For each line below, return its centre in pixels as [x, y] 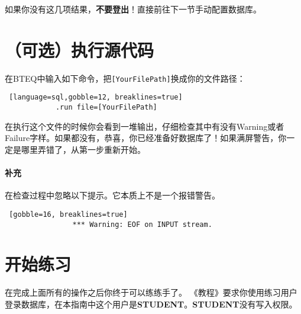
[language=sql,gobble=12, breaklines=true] [96, 97]
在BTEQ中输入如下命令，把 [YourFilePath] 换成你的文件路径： [125, 78]
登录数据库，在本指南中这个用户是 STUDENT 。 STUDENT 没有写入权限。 [151, 304]
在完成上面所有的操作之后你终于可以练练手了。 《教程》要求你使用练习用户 [151, 292]
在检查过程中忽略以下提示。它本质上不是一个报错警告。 [112, 195]
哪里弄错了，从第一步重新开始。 [83, 149]
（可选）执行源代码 [80, 49]
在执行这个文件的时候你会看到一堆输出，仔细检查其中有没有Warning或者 [145, 126]
